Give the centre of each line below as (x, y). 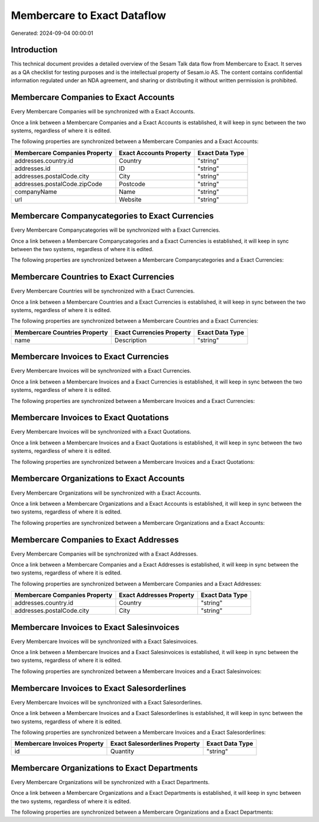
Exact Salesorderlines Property (155, 743)
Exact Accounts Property (155, 152)
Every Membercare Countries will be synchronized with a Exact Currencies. (103, 291)
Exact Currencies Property (153, 332)
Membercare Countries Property (61, 332)
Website (130, 199)
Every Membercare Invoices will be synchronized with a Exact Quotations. (101, 432)
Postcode (132, 184)
